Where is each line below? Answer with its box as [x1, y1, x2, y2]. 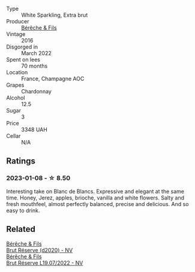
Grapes [6, 81, 25, 89]
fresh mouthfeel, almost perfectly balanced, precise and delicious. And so [6, 200, 189, 207]
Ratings [6, 156, 36, 167]
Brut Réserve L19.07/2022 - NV [6, 259, 83, 266]
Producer [6, 18, 29, 25]
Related [6, 224, 36, 234]
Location [6, 69, 28, 75]
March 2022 [21, 50, 52, 56]
